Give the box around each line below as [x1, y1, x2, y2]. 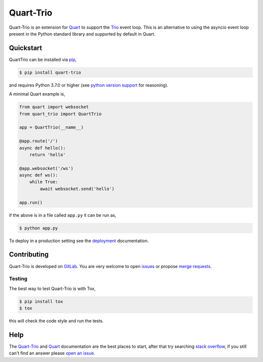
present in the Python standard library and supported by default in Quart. [9, 31, 156, 37]
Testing [9, 275, 28, 282]
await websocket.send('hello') [39, 186, 114, 191]
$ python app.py [19, 225, 58, 231]
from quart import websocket [19, 104, 89, 110]
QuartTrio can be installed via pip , [9, 57, 77, 62]
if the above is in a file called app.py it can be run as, [9, 212, 116, 218]
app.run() [19, 200, 43, 205]
